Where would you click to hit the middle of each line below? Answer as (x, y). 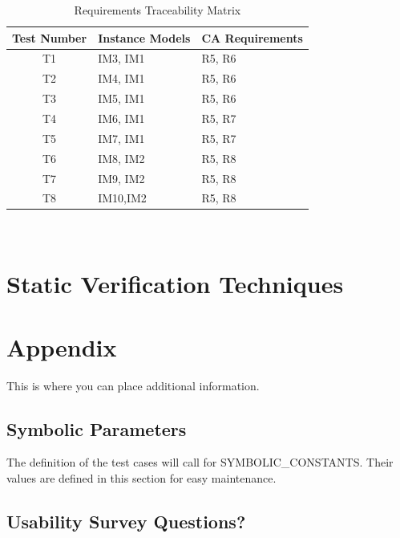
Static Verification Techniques (175, 284)
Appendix (62, 346)
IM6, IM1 (121, 118)
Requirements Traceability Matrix (158, 10)
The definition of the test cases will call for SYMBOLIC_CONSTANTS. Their (200, 462)
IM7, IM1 (121, 138)
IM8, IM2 (121, 158)
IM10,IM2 (122, 198)
